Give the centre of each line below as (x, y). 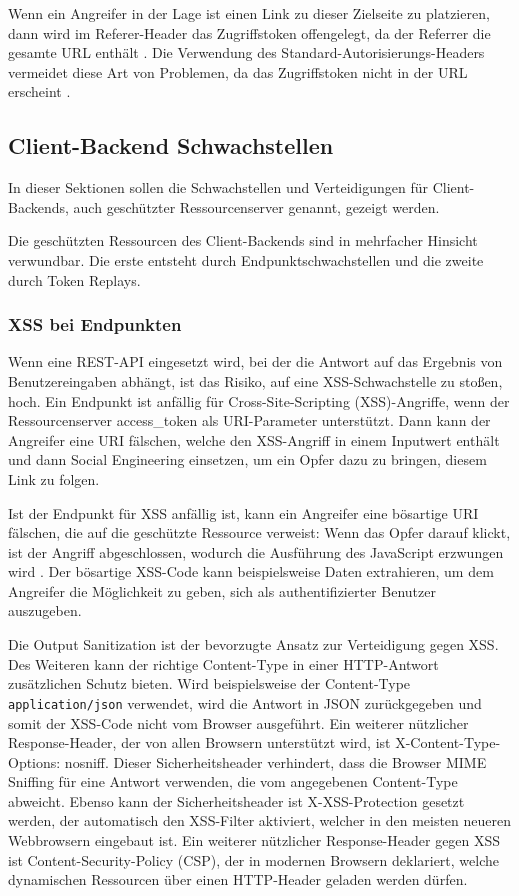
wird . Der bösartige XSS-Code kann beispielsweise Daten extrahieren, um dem (251, 571)
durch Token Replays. (74, 279)
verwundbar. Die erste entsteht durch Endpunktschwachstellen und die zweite (246, 259)
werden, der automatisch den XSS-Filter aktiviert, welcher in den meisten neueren (260, 820)
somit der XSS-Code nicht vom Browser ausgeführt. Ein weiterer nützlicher (238, 722)
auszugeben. (45, 610)
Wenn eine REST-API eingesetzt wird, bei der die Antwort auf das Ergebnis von (255, 361)
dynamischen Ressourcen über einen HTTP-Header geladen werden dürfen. (238, 879)
